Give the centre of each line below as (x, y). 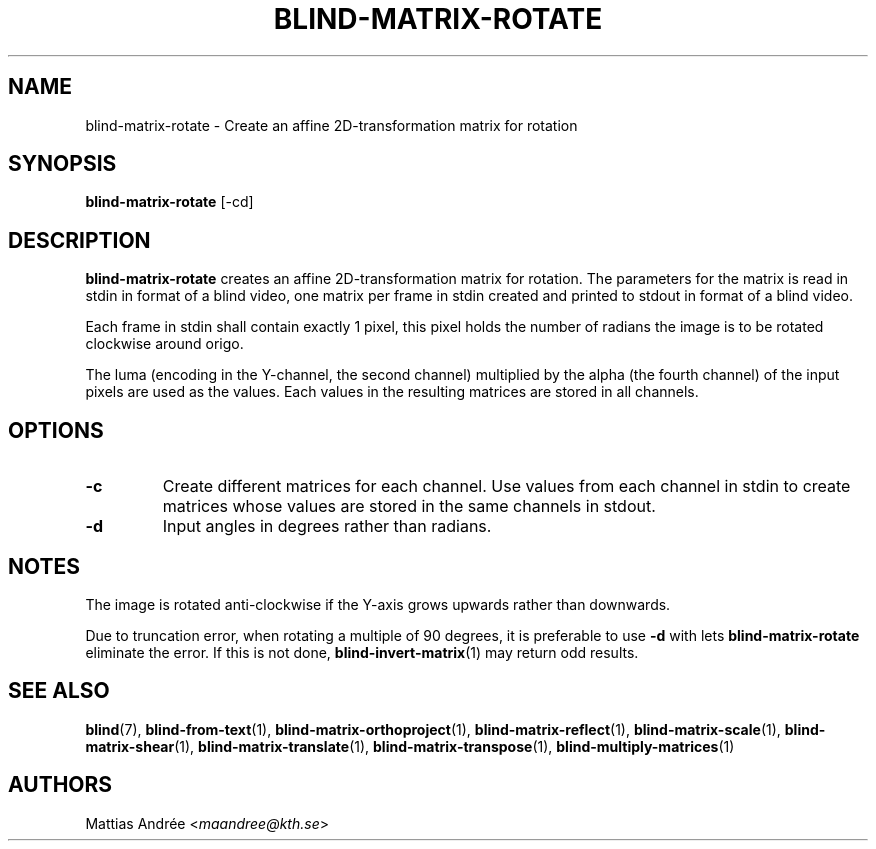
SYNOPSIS (62, 164)
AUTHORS (60, 785)
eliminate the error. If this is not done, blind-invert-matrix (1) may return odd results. (362, 652)
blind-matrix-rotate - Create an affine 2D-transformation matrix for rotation (331, 125)
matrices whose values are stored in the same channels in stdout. (409, 506)
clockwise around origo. (164, 344)
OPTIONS (56, 430)
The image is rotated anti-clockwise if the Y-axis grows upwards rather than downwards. (378, 604)
